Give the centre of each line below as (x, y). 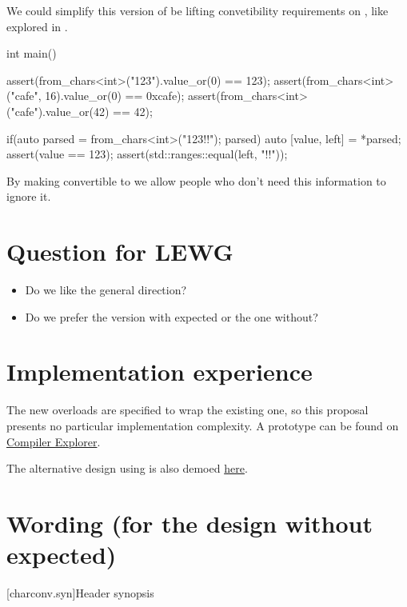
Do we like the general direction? (106, 290)
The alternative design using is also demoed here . (127, 468)
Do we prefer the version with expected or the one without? (172, 316)
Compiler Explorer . (54, 441)
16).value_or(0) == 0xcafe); (115, 96)
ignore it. (29, 196)
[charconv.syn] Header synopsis (80, 593)
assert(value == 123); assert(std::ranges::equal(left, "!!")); (147, 154)
